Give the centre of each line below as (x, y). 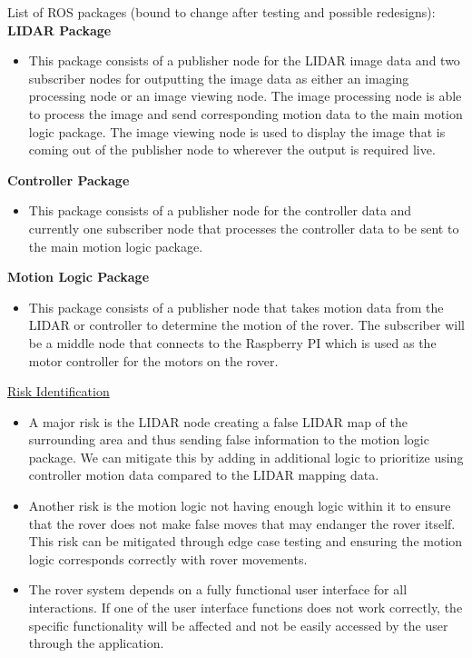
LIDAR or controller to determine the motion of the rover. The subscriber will (246, 325)
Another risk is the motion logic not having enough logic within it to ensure (240, 506)
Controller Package (69, 179)
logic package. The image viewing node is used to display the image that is (237, 131)
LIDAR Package (59, 30)
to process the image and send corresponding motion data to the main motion (246, 113)
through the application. (96, 643)
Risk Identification (59, 391)
